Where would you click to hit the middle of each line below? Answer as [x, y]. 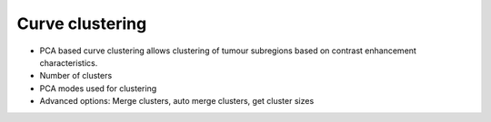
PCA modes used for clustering [98, 88]
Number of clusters [76, 76]
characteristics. [69, 62]
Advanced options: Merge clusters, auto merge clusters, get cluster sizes [177, 101]
